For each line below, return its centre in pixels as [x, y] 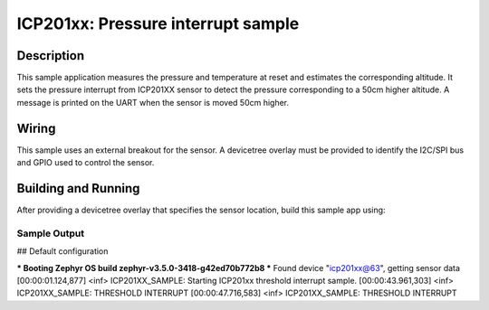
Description [51, 56]
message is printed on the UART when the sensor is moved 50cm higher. [153, 102]
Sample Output [51, 233]
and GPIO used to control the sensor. [86, 163]
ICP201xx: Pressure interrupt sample [158, 23]
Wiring [36, 128]
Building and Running [78, 188]
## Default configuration [62, 251]
